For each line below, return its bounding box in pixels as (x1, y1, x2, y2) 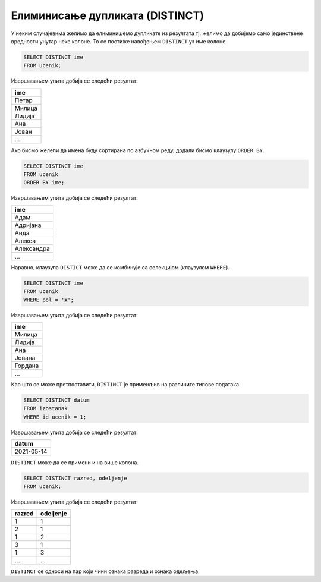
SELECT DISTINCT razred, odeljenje (23, 475, 127, 482)
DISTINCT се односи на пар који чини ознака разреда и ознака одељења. (11, 568, 200, 575)
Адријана (14, 221, 42, 229)
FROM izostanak (23, 405, 68, 412)
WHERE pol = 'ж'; (23, 296, 74, 303)
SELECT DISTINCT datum (23, 397, 90, 404)
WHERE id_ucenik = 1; (23, 413, 87, 420)
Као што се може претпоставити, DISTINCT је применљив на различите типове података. (11, 380, 241, 388)
